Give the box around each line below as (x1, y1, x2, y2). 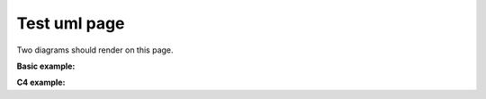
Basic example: (16, 61, 76, 71)
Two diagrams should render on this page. (16, 45, 175, 55)
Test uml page (16, 13, 125, 33)
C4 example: (16, 77, 66, 88)
